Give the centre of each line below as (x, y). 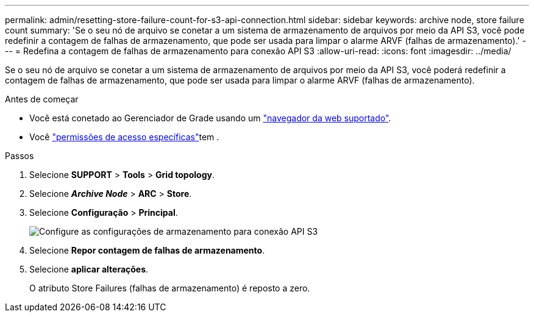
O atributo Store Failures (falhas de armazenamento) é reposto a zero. (170, 288)
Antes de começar (42, 99)
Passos (20, 156)
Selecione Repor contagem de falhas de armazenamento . (147, 250)
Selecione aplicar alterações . (89, 269)
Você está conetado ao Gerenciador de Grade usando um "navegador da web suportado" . (210, 118)
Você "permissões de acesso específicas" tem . (124, 137)
